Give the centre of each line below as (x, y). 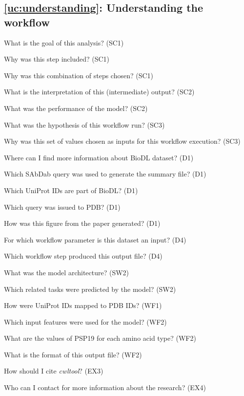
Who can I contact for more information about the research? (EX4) (105, 387)
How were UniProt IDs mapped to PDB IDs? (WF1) (83, 305)
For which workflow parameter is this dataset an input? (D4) (95, 239)
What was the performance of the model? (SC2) (76, 108)
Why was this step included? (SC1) (57, 59)
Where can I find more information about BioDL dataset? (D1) (99, 157)
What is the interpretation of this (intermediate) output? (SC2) (99, 92)
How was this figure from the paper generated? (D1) (82, 223)
